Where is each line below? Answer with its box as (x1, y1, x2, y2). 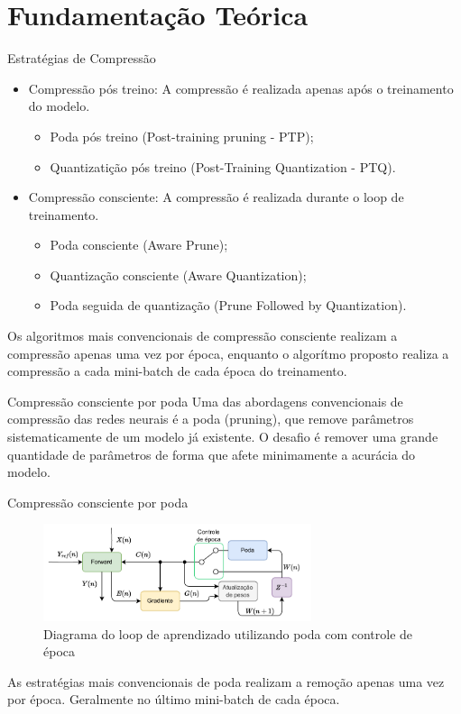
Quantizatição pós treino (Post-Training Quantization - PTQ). (50, 157, 396, 176)
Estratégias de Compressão (7, 49, 156, 68)
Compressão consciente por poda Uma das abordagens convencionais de (7, 391, 403, 410)
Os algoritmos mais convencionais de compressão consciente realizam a (7, 326, 398, 345)
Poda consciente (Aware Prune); (50, 235, 228, 254)
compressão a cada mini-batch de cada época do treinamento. (7, 362, 347, 380)
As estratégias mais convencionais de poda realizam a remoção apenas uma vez (7, 672, 445, 691)
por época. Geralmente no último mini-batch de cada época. (7, 690, 340, 709)
